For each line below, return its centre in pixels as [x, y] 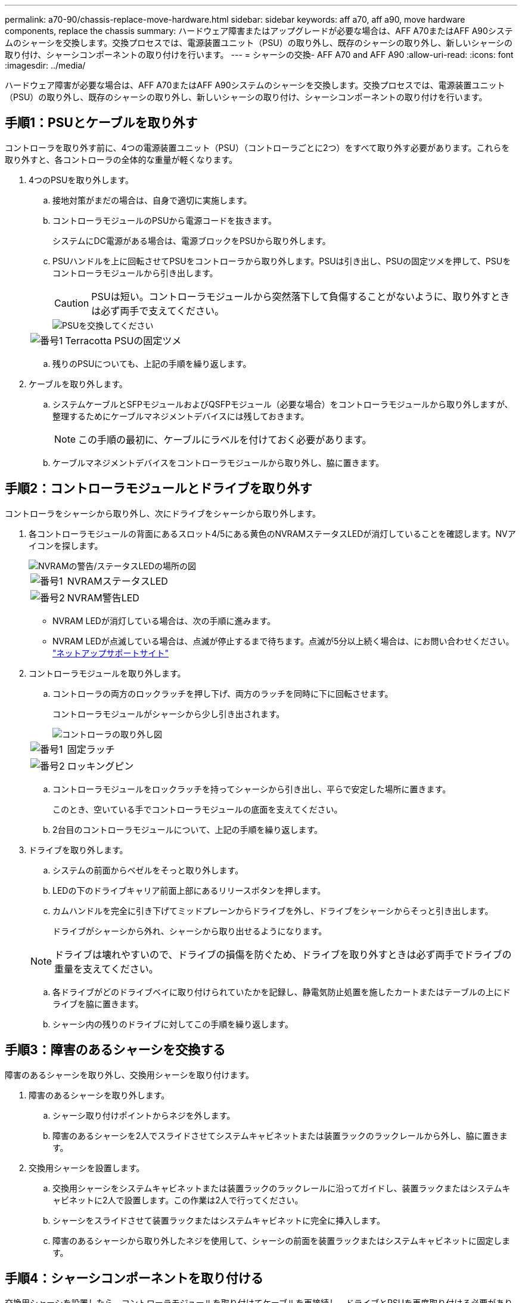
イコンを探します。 [66, 545]
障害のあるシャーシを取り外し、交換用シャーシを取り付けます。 [130, 1074]
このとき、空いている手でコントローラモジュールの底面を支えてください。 [198, 809]
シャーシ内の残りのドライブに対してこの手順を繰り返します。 [173, 1024]
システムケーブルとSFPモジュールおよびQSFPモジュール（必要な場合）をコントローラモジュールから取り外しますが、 [283, 404]
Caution [72, 303]
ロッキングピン [100, 766]
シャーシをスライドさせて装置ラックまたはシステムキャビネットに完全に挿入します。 [219, 1220]
